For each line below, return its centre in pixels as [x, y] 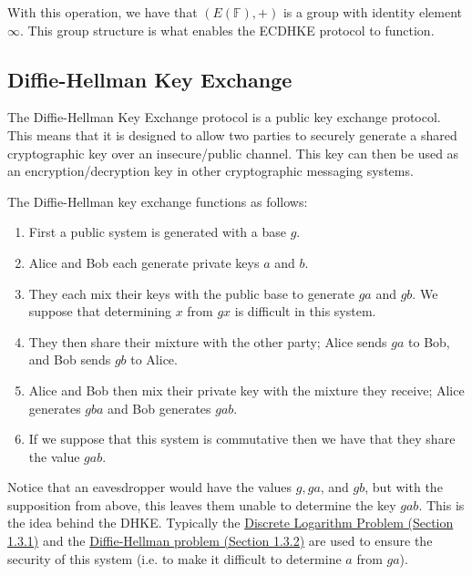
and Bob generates [159, 408]
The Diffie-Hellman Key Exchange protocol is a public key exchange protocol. [224, 117]
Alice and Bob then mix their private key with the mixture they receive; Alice [246, 390]
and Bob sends [70, 359]
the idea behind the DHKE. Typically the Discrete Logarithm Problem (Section [231, 523]
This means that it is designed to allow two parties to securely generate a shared [232, 134]
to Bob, [429, 341]
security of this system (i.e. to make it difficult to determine [174, 558]
